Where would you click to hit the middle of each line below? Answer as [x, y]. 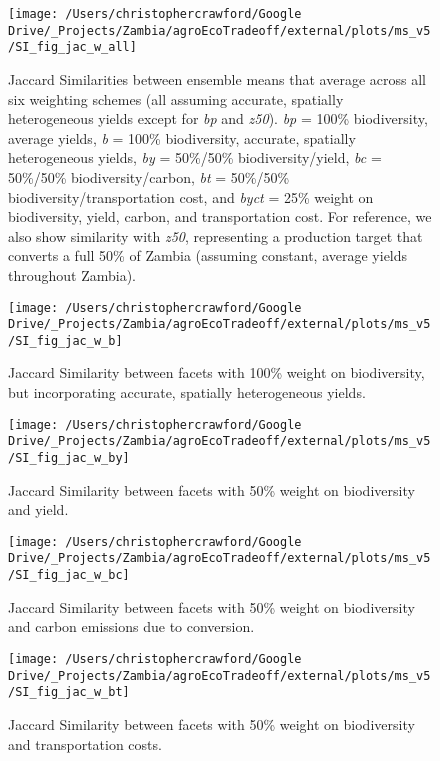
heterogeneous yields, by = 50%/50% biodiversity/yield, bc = [195, 157]
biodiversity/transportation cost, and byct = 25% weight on [191, 196]
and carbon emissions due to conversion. [131, 626]
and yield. [38, 509]
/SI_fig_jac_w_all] [72, 47]
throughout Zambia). [72, 274]
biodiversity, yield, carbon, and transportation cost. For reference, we [220, 216]
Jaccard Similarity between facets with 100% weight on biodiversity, [216, 372]
